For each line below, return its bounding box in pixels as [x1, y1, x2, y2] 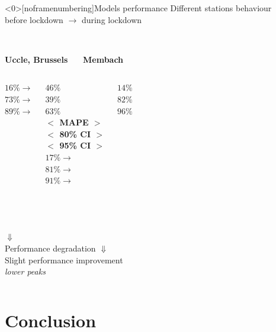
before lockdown [5, 13, 63, 25]
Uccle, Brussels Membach [5, 53, 124, 65]
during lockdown [81, 13, 142, 25]
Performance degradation [5, 241, 96, 254]
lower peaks [5, 265, 46, 278]
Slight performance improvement [5, 253, 123, 266]
